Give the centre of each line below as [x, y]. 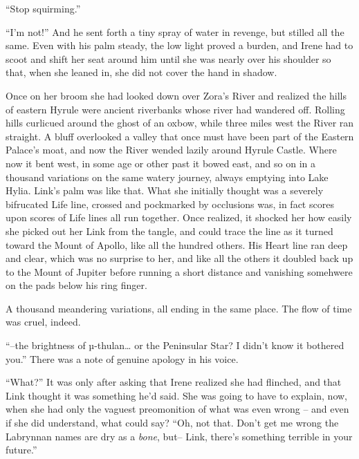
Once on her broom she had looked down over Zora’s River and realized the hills [176, 95]
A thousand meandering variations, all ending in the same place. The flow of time [179, 308]
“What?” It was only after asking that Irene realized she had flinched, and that [174, 382]
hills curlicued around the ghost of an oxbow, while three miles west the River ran [180, 123]
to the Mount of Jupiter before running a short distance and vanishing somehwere [179, 271]
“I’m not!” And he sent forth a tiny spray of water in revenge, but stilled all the [175, 31]
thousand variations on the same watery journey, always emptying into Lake [167, 177]
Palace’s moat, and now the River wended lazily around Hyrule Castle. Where [171, 150]
